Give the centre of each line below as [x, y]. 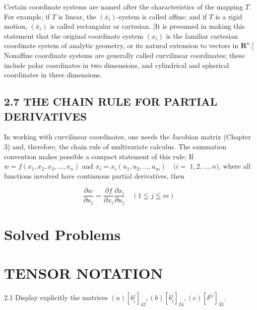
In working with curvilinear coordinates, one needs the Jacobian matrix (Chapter [128, 137]
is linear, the [77, 16]
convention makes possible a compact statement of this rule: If [99, 156]
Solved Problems [62, 234]
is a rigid [229, 16]
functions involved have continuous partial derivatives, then [94, 175]
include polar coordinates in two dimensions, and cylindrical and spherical [117, 65]
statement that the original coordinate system [74, 35]
